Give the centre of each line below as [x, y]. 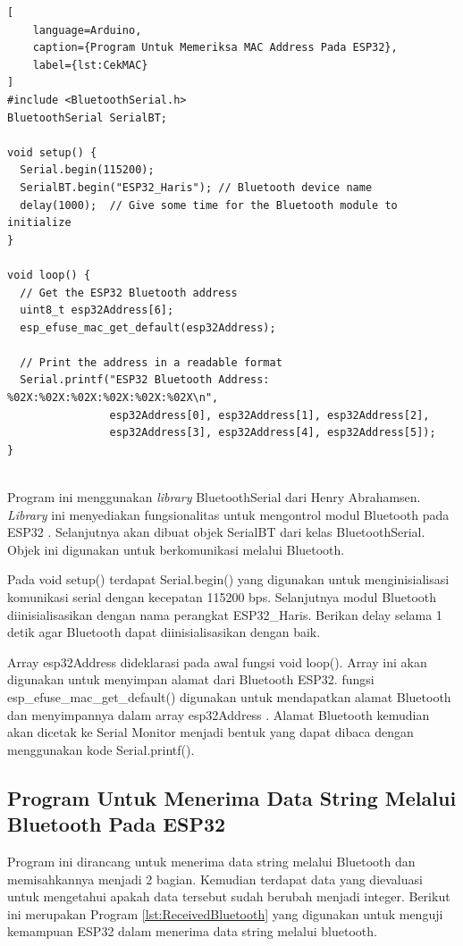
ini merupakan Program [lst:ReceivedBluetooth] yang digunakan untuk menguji [225, 913]
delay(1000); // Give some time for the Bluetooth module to [209, 205]
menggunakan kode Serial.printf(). [101, 749]
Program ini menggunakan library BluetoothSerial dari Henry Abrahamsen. [214, 497]
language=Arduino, [87, 30]
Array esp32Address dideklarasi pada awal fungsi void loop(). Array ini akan [217, 661]
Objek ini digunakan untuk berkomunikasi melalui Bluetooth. [176, 549]
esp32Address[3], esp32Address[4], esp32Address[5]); [273, 433]
